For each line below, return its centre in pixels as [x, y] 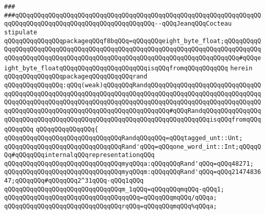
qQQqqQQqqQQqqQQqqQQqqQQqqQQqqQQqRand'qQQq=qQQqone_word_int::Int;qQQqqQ [133, 147]
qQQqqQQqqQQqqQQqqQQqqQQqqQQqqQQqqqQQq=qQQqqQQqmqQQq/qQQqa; [111, 198]
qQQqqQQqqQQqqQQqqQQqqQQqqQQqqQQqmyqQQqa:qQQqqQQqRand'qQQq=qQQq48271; [129, 163]
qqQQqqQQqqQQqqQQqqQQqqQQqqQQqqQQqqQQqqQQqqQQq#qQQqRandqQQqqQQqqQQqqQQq [133, 111]
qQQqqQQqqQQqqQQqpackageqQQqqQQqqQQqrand [76, 77]
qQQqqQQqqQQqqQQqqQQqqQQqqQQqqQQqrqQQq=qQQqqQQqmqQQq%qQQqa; [111, 207]
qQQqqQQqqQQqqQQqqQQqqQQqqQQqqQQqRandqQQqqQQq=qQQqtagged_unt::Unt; [124, 138]
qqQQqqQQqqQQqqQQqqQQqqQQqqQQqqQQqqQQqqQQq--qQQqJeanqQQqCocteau [118, 24]
